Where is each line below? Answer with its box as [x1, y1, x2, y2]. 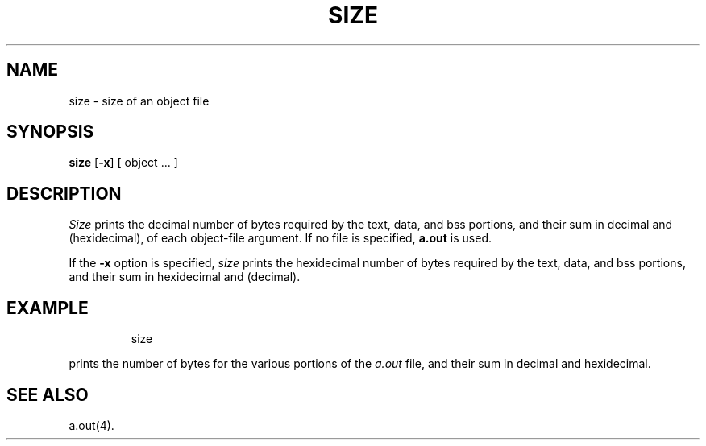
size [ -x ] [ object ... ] [69, 155, 178, 170]
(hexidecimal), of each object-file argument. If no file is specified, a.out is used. [69, 231, 492, 246]
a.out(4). [69, 418, 114, 432]
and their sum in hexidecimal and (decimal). [69, 270, 301, 284]
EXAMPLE [6, 297, 89, 318]
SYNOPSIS [6, 122, 94, 142]
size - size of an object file [69, 93, 210, 108]
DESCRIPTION [6, 183, 122, 204]
